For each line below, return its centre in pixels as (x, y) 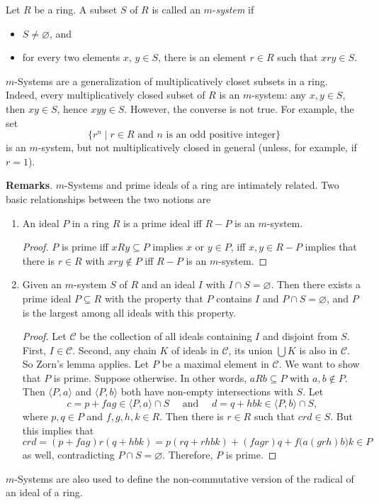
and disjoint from (300, 336)
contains (234, 298)
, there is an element (202, 57)
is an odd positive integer (221, 135)
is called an (176, 9)
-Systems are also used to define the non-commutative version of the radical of (184, 478)
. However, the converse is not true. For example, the (239, 108)
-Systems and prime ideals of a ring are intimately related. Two (202, 185)
